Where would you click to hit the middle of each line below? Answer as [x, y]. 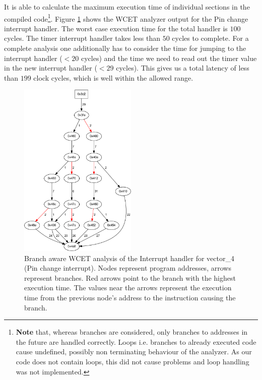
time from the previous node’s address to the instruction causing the [130, 298]
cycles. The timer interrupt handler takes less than [82, 38]
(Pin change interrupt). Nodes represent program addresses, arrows [128, 268]
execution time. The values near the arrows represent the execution [128, 288]
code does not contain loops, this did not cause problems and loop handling [133, 362]
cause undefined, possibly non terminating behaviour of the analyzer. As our [134, 352]
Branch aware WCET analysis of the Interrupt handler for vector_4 [129, 258]
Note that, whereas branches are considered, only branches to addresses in [132, 332]
